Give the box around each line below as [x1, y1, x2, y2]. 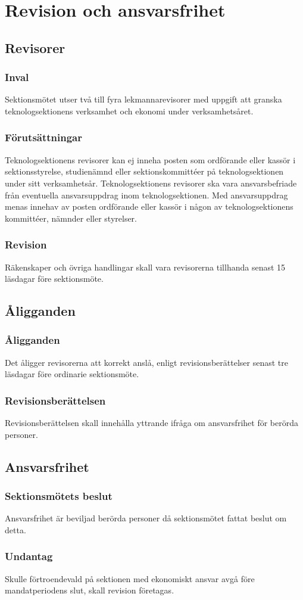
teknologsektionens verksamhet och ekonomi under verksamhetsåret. [5, 104, 254, 117]
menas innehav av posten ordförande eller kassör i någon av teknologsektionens [5, 200, 293, 213]
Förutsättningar [5, 130, 83, 145]
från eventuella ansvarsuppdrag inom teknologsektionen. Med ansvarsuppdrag [5, 188, 288, 201]
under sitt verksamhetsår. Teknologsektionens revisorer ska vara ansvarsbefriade [5, 176, 297, 189]
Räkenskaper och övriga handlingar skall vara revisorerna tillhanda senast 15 [5, 260, 286, 273]
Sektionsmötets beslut [5, 489, 113, 503]
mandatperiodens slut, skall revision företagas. [5, 584, 174, 596]
